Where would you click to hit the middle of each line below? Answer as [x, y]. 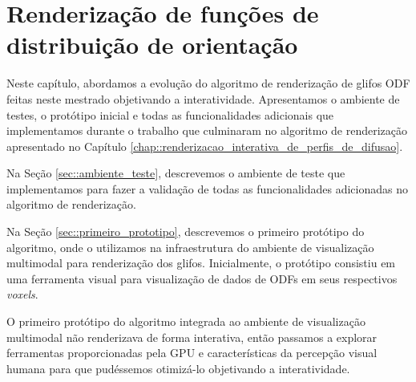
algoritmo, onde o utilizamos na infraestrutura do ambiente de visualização [190, 247]
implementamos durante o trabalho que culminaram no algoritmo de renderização [207, 130]
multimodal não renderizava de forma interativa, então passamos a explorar [192, 337]
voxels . [22, 294]
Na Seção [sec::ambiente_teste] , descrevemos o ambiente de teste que [176, 173]
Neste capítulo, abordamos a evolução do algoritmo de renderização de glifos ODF [208, 83]
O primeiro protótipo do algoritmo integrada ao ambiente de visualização [186, 321]
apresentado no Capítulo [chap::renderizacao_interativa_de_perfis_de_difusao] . [205, 146]
